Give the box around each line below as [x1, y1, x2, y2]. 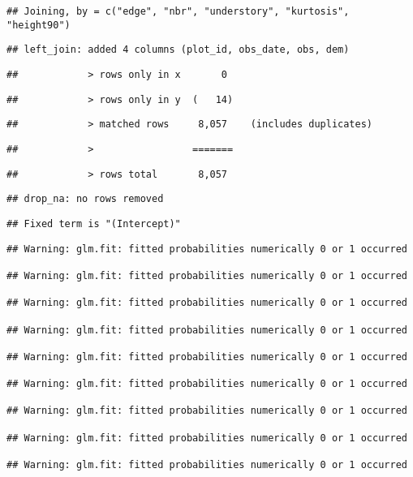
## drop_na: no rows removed [6, 193, 164, 205]
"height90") [6, 19, 71, 31]
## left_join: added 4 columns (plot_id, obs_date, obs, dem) [6, 44, 350, 56]
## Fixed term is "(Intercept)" [6, 217, 181, 230]
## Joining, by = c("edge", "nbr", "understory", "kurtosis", [6, 6, 350, 17]
